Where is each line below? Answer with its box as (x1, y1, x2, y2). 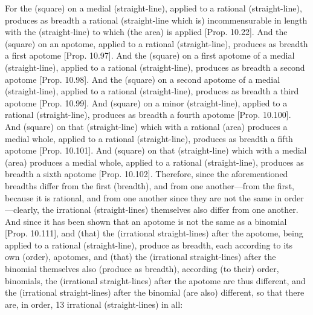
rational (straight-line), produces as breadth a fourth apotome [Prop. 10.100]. (5, 108, 291, 121)
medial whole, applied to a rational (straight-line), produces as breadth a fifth (5, 132, 293, 145)
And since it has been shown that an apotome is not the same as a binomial (5, 215, 287, 227)
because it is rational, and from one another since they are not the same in (5, 191, 282, 204)
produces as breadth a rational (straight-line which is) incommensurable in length (5, 13, 308, 26)
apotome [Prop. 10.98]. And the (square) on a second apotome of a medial (5, 73, 280, 85)
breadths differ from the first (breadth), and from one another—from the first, (5, 179, 294, 192)
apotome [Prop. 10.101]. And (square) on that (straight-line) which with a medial (5, 144, 307, 157)
